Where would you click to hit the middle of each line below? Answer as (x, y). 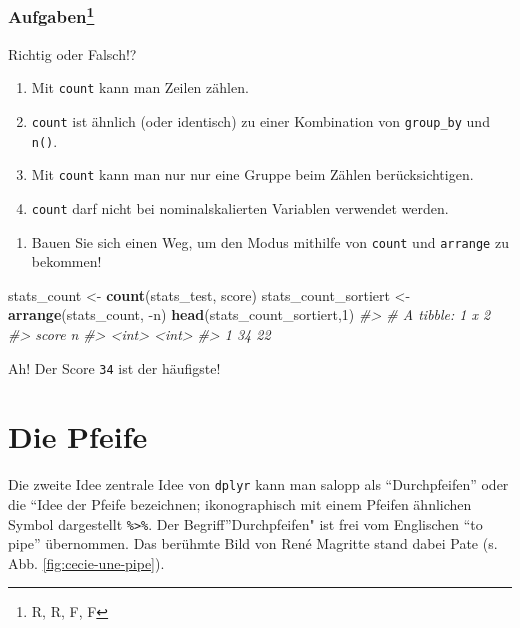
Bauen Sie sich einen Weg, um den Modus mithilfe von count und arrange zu (270, 241)
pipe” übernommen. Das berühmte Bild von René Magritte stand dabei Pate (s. (253, 543)
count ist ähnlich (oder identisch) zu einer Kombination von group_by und (260, 120)
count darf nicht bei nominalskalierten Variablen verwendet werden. (240, 207)
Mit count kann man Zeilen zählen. (140, 87)
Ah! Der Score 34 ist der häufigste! (114, 367)
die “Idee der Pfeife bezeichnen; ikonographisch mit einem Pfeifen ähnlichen (240, 504)
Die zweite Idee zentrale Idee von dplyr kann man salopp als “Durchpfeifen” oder (258, 484)
